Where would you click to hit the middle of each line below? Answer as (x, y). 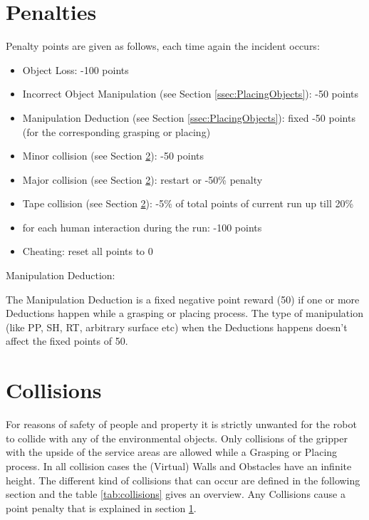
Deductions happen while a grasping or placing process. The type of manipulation (184, 313)
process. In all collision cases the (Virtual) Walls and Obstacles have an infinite (179, 466)
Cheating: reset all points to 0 (88, 251)
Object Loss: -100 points (76, 69)
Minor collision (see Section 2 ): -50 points (113, 156)
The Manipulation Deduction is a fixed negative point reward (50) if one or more (183, 299)
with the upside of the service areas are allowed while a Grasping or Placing (172, 452)
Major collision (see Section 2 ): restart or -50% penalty (142, 179)
